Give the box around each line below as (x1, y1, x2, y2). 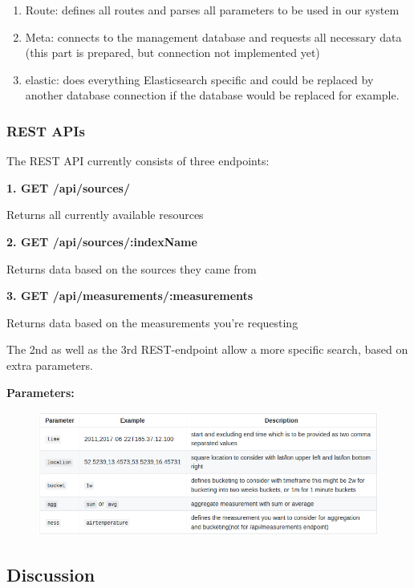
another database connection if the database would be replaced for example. (25, 87, 400, 103)
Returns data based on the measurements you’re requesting (6, 314, 298, 330)
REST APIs (6, 120, 85, 140)
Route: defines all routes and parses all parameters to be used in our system (25, 2, 400, 18)
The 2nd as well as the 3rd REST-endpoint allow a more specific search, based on (6, 341, 408, 358)
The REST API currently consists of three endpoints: (6, 152, 270, 169)
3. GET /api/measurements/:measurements (6, 287, 254, 304)
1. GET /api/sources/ (6, 179, 130, 196)
